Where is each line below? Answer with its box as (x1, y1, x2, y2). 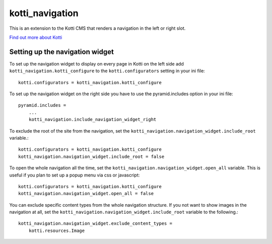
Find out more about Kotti (9, 34, 62, 40)
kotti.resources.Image (28, 227, 85, 233)
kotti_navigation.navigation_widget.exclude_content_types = (18, 221, 172, 226)
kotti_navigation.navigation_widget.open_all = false (18, 191, 154, 197)
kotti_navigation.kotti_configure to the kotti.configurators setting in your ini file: (9, 68, 205, 74)
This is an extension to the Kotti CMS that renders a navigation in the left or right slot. (9, 25, 186, 31)
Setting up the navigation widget (9, 47, 114, 56)
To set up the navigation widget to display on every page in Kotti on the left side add (9, 60, 184, 67)
